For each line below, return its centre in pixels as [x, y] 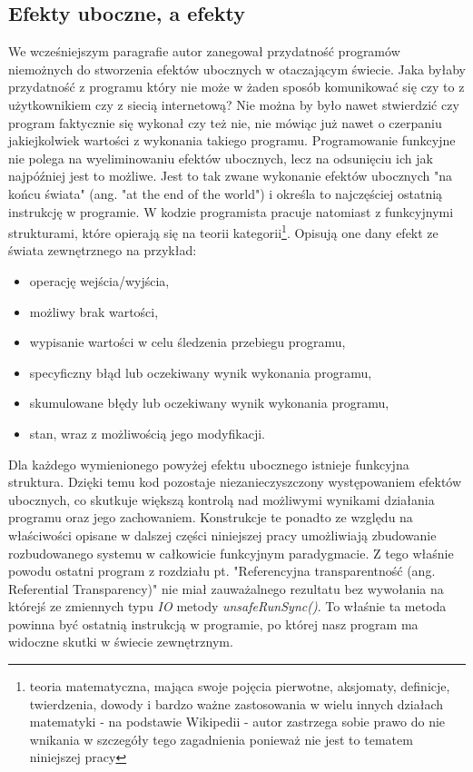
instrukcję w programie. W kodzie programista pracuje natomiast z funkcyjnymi [231, 211]
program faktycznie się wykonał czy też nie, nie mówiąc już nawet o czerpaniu [225, 122]
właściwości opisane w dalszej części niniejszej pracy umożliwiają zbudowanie [222, 534]
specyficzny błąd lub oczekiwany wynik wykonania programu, [201, 372]
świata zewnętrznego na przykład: [103, 250]
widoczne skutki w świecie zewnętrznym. [121, 642]
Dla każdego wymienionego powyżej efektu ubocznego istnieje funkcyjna [209, 464]
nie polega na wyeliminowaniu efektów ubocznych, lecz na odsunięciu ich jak [221, 158]
